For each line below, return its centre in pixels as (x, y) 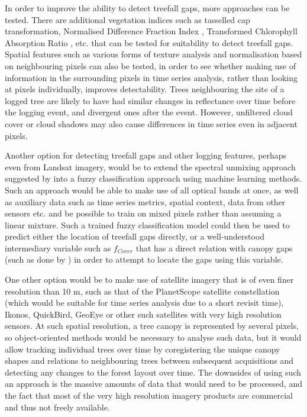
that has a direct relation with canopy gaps (214, 248)
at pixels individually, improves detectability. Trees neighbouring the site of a (145, 89)
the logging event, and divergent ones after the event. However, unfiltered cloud (149, 112)
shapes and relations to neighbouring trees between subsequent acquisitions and (149, 361)
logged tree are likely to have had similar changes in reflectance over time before (150, 100)
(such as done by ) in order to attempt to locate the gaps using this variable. (144, 259)
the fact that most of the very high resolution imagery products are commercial (149, 395)
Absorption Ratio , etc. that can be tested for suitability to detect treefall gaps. (149, 42)
